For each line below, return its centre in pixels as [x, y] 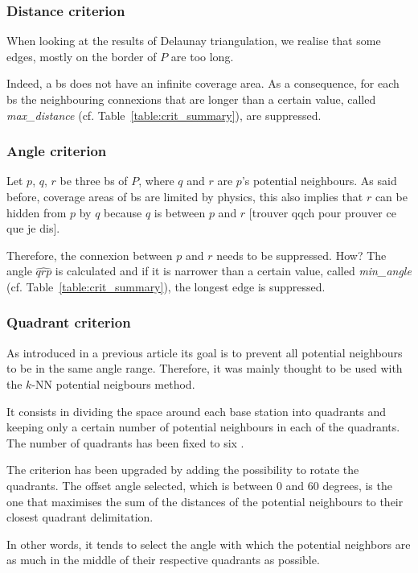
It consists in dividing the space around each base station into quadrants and [196, 411]
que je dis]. [33, 228]
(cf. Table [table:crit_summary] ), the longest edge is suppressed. [166, 286]
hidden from [37, 212]
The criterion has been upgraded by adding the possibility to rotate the [183, 470]
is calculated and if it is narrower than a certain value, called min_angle [233, 271]
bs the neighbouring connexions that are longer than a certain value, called [191, 99]
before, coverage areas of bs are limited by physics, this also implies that [185, 196]
